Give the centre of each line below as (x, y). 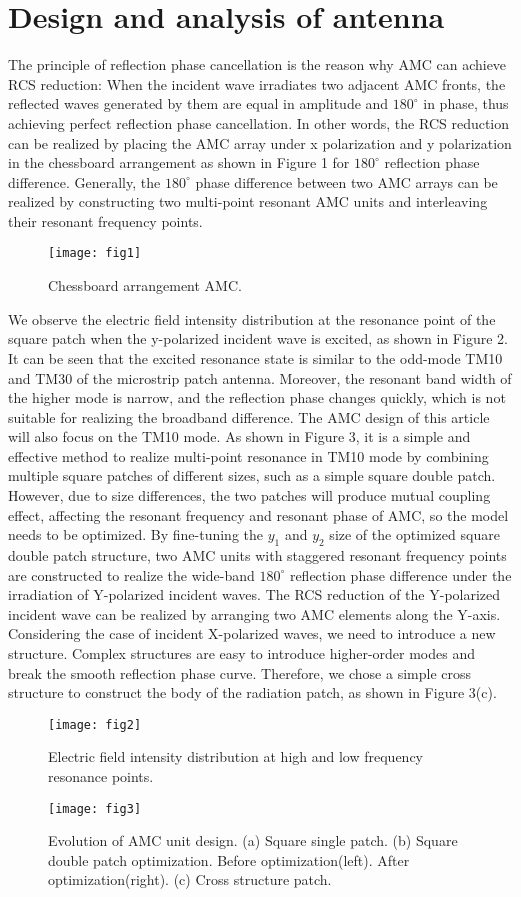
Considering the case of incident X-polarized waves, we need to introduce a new (252, 633)
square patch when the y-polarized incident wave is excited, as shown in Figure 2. (258, 338)
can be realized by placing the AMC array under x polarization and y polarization (260, 142)
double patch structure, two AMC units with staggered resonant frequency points (257, 555)
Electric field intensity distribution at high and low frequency (236, 756)
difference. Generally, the (84, 181)
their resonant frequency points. (105, 220)
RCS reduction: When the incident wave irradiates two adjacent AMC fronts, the (257, 83)
